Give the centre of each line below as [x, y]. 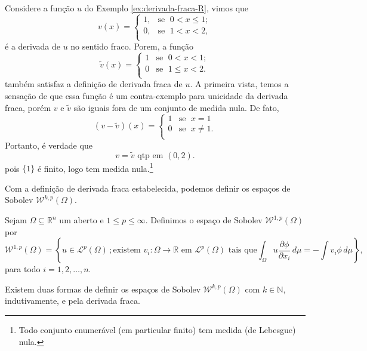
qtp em [150, 156]
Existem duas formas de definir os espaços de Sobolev [103, 289]
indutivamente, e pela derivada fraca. [73, 301]
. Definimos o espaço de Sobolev [204, 220]
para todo [23, 269]
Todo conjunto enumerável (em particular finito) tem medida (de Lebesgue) [157, 329]
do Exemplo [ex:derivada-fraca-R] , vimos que [166, 8]
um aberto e [81, 220]
